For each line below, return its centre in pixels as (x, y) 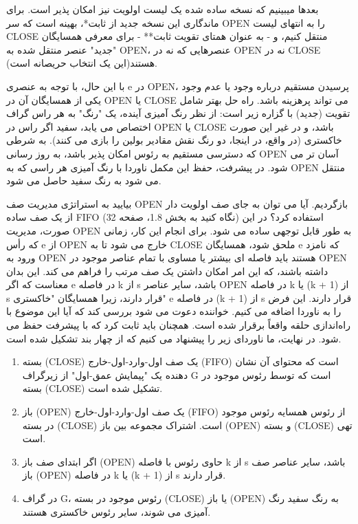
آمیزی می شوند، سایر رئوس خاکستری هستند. (116, 511)
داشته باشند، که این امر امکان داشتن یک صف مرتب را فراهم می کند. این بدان (167, 271)
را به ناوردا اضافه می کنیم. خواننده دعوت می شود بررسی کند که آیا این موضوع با (174, 311)
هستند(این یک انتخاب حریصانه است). (82, 63)
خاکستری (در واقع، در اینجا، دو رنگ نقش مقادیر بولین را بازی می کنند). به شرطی (174, 140)
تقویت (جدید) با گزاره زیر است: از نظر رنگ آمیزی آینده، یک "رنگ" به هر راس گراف (178, 113)
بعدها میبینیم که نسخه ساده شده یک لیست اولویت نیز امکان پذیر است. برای (163, 9)
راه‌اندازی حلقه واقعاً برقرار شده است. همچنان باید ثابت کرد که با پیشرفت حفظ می (179, 325)
